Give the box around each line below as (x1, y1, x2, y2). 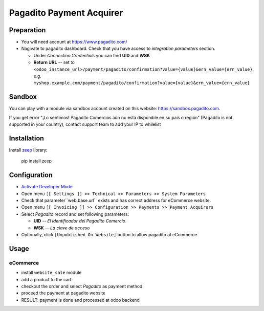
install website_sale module (21, 269, 82, 276)
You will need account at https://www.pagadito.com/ (21, 39, 127, 45)
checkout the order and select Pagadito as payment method (21, 283, 143, 289)
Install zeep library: (9, 147, 47, 153)
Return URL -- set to (33, 59, 75, 66)
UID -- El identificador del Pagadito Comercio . (33, 218, 127, 224)
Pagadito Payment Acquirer (9, 7, 123, 18)
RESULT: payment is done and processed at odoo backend (21, 297, 140, 303)
